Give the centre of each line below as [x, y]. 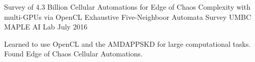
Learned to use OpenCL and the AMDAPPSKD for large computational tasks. [127, 43]
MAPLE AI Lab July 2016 [46, 27]
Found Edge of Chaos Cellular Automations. [73, 54]
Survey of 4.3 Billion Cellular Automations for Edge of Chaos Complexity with [127, 7]
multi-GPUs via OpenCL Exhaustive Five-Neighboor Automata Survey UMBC [128, 17]
